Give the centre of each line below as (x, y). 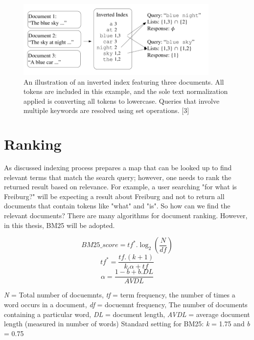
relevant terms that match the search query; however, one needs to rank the (118, 177)
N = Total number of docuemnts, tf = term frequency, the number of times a (120, 295)
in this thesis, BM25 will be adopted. (59, 225)
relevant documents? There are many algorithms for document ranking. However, (126, 215)
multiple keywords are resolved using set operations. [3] (106, 110)
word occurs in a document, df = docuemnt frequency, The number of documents (126, 304)
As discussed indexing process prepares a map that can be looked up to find (118, 168)
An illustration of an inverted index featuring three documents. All (124, 81)
